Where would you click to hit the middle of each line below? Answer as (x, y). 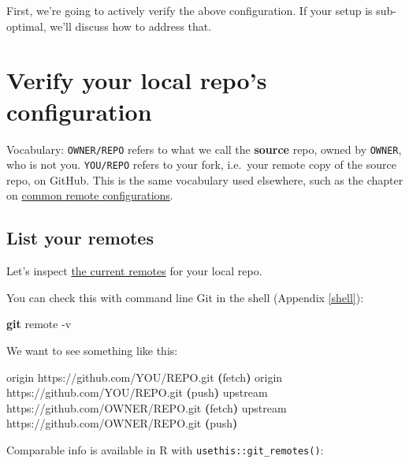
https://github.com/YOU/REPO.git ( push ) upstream (137, 392)
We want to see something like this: (92, 350)
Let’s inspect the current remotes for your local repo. (134, 271)
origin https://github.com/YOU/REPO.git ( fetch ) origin (145, 377)
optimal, (26, 26)
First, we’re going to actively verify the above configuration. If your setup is (190, 10)
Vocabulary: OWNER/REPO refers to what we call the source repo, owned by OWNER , (204, 149)
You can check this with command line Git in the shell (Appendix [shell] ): (185, 297)
